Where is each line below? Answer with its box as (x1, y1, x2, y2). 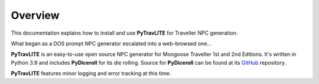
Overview (11, 9, 60, 22)
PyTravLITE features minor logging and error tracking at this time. (11, 70, 171, 77)
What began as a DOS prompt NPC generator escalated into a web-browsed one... (11, 40, 212, 47)
